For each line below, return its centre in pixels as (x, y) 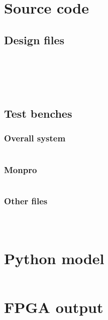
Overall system (35, 138)
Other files (26, 201)
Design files (34, 39)
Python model (54, 258)
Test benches (38, 113)
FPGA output (54, 307)
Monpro (21, 169)
